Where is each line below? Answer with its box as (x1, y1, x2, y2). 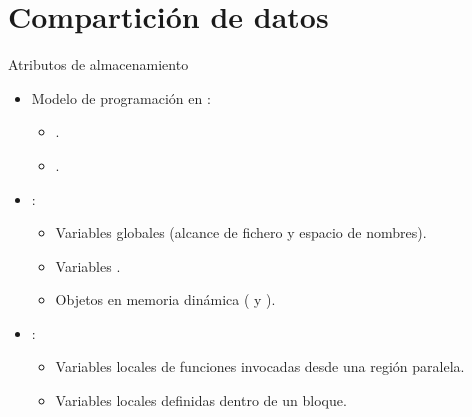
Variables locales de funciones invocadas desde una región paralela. (55, 356, 465, 377)
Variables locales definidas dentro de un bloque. (55, 390, 347, 411)
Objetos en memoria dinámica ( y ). (55, 289, 276, 310)
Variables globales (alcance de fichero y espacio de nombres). (55, 222, 427, 243)
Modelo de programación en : (31, 87, 211, 108)
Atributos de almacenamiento (8, 54, 189, 75)
